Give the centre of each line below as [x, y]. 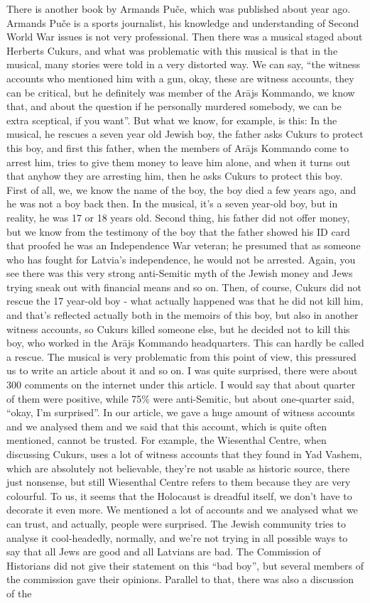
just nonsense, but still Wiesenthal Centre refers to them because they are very [179, 482]
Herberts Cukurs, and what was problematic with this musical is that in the [172, 50]
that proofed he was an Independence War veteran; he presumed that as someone [184, 245]
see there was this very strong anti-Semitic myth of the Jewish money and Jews [180, 273]
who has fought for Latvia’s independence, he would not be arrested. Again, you [181, 259]
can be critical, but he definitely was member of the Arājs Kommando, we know [181, 92]
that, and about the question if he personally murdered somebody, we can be [174, 106]
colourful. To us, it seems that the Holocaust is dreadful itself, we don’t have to [179, 495]
